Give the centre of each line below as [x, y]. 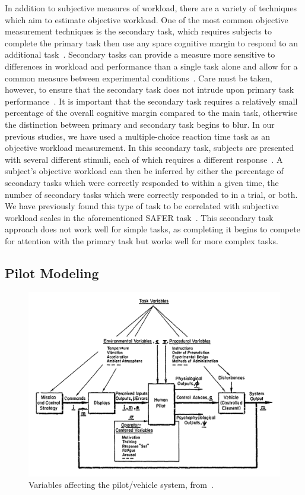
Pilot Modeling [52, 272]
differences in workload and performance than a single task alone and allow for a [151, 66]
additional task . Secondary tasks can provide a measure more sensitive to [140, 54]
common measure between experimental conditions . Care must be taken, [139, 78]
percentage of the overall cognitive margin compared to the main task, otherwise [151, 113]
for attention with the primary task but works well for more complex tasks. [142, 240]
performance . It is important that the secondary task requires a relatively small [151, 101]
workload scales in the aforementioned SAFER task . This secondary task [139, 217]
